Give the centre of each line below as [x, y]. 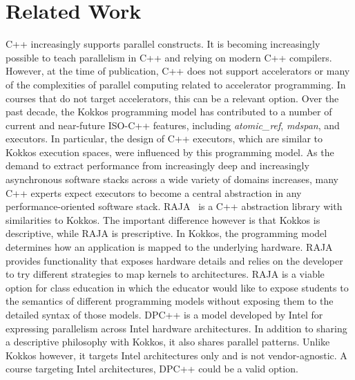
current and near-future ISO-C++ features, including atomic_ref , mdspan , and [173, 125]
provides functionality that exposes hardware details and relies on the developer [174, 260]
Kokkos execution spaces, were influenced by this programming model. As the [170, 152]
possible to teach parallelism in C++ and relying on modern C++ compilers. [169, 57]
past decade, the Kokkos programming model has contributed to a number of [169, 112]
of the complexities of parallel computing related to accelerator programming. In [176, 84]
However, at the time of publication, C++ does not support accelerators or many [178, 71]
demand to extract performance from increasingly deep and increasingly [157, 165]
